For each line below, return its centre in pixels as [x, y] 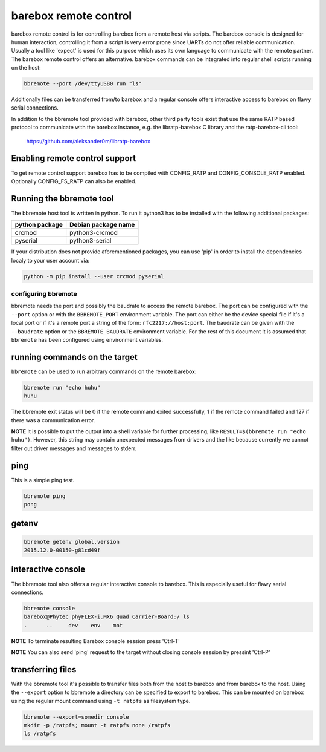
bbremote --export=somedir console [76, 717]
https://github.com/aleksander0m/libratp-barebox [88, 141]
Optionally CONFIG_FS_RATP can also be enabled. [74, 181]
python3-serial [91, 241]
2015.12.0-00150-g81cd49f [62, 550]
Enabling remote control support [73, 158]
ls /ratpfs [40, 734]
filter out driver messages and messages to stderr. [74, 448]
